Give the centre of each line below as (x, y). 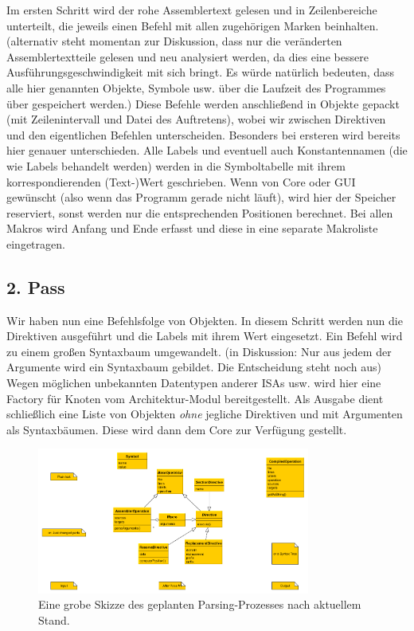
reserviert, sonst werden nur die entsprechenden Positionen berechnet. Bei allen (200, 212)
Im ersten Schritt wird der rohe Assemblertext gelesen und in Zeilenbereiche (192, 10)
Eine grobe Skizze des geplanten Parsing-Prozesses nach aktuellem (200, 604)
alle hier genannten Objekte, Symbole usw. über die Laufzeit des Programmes (196, 87)
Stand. (54, 619)
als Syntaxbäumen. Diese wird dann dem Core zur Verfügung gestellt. (177, 429)
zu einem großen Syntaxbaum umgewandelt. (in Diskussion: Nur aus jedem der (199, 351)
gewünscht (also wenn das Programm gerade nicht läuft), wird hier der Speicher (201, 197)
